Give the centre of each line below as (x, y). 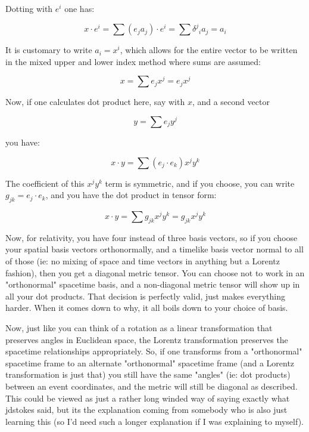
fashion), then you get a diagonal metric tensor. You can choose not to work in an (155, 272)
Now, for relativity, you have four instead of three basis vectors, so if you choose (152, 237)
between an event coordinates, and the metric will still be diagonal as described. (152, 386)
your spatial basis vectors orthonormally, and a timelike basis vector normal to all (154, 249)
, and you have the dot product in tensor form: (131, 195)
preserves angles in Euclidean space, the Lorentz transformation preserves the (147, 339)
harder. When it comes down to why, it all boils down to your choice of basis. (147, 308)
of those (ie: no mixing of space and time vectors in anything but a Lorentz (143, 261)
